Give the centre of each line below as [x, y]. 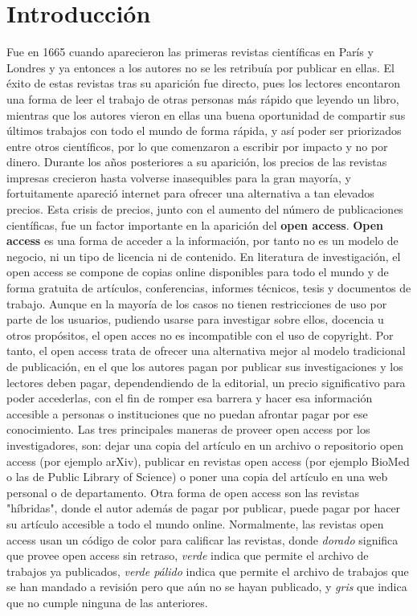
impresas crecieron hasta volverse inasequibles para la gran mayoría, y [179, 177]
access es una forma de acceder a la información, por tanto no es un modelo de [202, 241]
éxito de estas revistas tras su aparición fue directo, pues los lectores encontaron [204, 83]
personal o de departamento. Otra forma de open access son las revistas [183, 492]
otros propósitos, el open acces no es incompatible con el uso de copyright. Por [200, 335]
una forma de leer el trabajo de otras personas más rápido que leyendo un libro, [203, 98]
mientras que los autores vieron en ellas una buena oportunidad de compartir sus [206, 114]
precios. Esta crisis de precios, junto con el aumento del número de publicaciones [205, 209]
